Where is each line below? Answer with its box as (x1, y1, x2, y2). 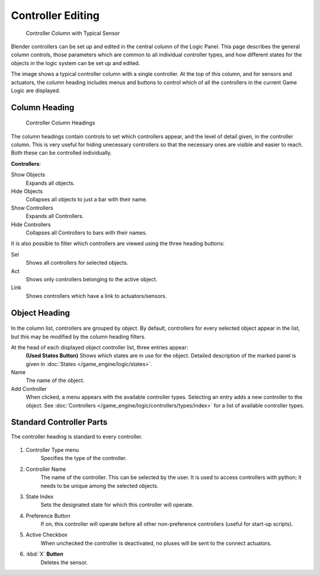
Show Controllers (11, 204, 53, 211)
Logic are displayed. (11, 86, 60, 94)
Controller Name (25, 465, 66, 473)
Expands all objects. (25, 179, 75, 187)
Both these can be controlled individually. (11, 149, 112, 156)
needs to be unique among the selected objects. (40, 482, 159, 489)
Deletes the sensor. (40, 558, 88, 566)
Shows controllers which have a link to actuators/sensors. (25, 292, 167, 299)
